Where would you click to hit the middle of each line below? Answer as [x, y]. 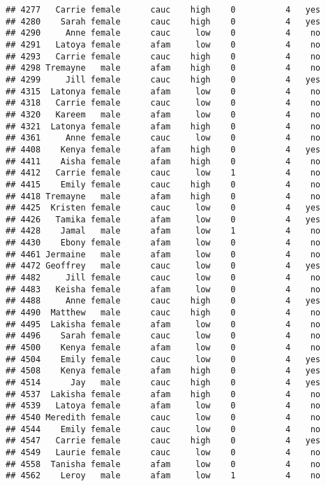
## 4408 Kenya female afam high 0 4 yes [163, 149]
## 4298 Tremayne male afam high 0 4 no [163, 68]
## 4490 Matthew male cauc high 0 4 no [163, 313]
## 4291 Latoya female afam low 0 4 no [163, 44]
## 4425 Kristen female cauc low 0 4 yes [163, 208]
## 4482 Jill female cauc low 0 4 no [163, 278]
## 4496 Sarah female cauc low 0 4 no [163, 336]
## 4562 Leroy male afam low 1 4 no [163, 476]
